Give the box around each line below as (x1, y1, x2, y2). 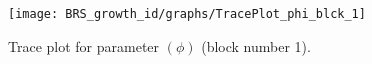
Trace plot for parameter (8, 35, 160, 56)
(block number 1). (201, 35, 311, 56)
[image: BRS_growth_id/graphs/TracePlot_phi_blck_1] (8, 7, 366, 21)
